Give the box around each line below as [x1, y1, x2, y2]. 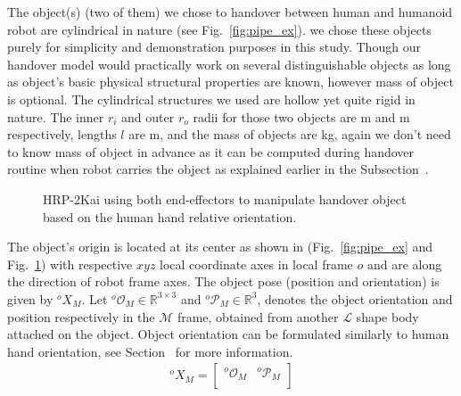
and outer [121, 107, 175, 126]
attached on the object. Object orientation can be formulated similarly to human [7, 325, 449, 343]
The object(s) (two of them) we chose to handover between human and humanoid [7, 3, 453, 21]
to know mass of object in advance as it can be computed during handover [7, 142, 415, 161]
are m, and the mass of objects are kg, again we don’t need [128, 125, 451, 144]
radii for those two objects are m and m [193, 107, 410, 126]
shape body [356, 307, 419, 326]
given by [7, 289, 54, 308]
